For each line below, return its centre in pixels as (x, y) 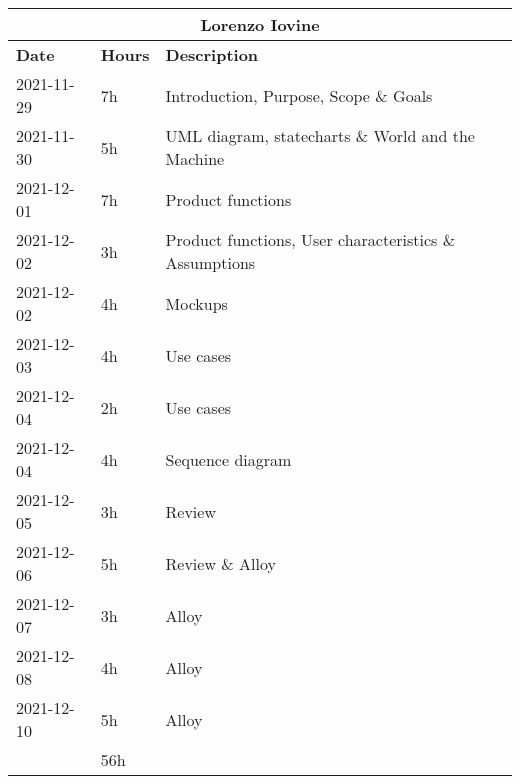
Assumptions (210, 262)
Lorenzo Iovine (260, 24)
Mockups (196, 303)
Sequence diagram (228, 459)
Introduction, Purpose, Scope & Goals (299, 95)
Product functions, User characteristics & (310, 239)
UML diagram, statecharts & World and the (320, 135)
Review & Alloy (220, 563)
